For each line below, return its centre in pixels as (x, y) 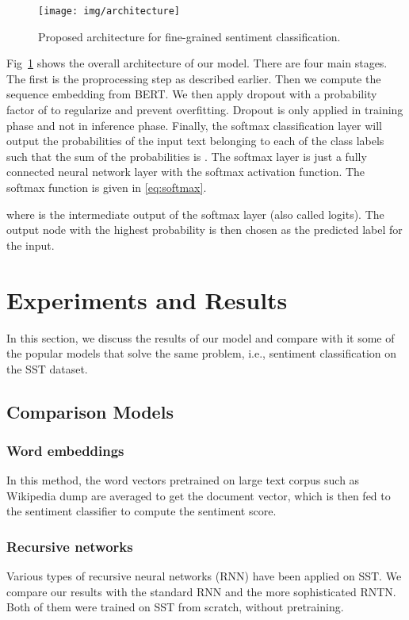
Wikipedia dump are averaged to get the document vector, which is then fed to (199, 495)
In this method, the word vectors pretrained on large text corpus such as (183, 480)
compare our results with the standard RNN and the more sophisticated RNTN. (201, 591)
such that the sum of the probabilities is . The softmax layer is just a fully (187, 156)
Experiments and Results (147, 299)
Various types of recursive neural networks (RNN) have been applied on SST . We (204, 576)
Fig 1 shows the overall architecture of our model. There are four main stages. (197, 63)
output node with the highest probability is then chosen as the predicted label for (204, 230)
